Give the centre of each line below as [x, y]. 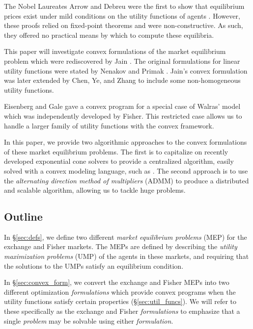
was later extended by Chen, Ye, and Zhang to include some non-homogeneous [122, 80]
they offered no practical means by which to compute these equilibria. [109, 35]
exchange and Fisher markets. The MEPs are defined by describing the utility [121, 246]
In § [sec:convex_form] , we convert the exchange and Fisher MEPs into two [117, 282]
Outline [23, 216]
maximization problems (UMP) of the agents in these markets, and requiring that [126, 256]
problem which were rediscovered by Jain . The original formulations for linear [122, 61]
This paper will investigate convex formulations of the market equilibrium [115, 51]
